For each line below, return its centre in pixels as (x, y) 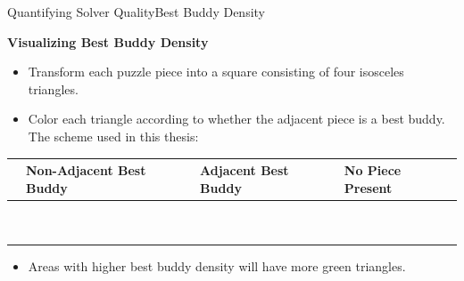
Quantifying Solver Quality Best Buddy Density (136, 12)
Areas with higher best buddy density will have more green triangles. (217, 266)
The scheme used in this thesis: (113, 136)
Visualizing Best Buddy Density (108, 41)
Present (368, 187)
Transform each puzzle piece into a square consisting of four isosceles (216, 72)
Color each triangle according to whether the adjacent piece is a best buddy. (236, 119)
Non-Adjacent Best (86, 170)
